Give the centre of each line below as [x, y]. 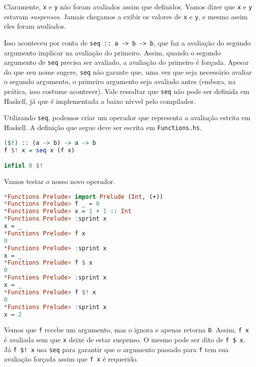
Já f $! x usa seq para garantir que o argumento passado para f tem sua [116, 349]
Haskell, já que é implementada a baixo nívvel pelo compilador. [100, 101]
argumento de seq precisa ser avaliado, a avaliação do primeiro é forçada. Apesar [127, 62]
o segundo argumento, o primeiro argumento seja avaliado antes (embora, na [120, 81]
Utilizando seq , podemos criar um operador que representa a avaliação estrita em [127, 117]
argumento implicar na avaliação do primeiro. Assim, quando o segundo [112, 52]
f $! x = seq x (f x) [40, 150]
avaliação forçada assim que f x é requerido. [71, 359]
